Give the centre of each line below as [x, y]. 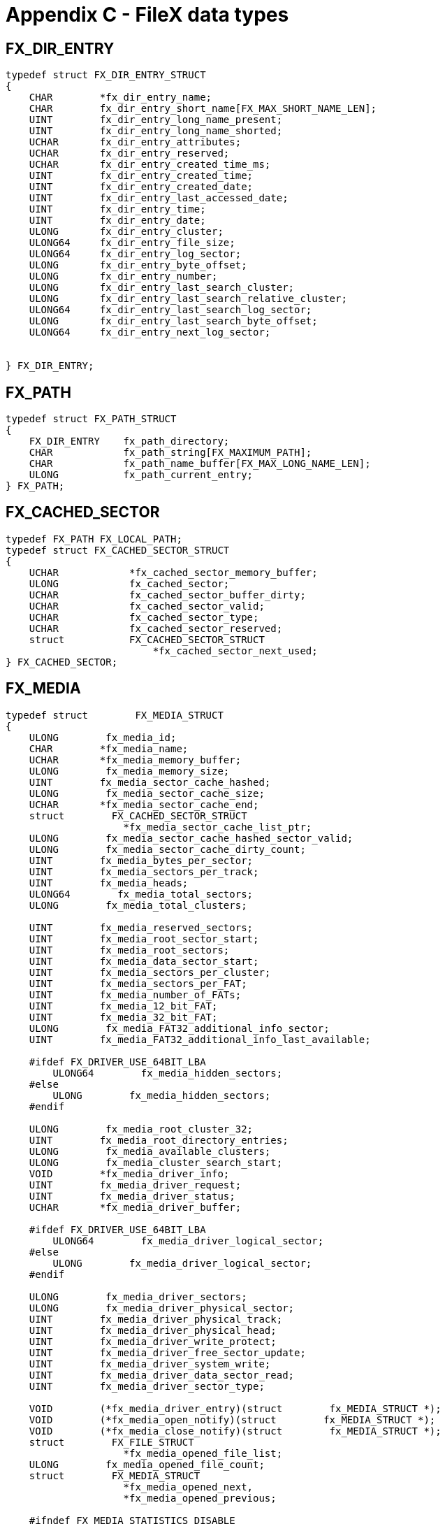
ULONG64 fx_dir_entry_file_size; [132, 243]
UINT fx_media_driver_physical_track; [156, 1319]
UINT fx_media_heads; [109, 883]
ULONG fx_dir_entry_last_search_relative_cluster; [188, 299]
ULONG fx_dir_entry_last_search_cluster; [162, 288]
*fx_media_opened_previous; [200, 1498]
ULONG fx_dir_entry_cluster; [126, 232]
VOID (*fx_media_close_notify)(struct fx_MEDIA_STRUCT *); [235, 1431]
